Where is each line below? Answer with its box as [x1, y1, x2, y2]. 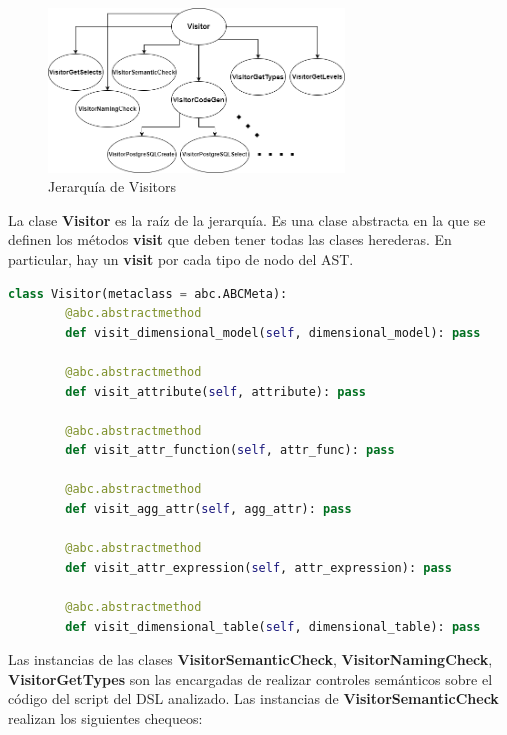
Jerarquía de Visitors [48, 176, 177, 197]
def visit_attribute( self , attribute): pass [65, 384, 366, 399]
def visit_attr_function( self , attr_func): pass [65, 443, 395, 458]
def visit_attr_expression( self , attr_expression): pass [65, 560, 452, 575]
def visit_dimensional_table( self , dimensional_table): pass [65, 619, 481, 634]
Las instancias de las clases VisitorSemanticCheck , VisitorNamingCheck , [8, 649, 493, 670]
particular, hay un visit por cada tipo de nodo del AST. [8, 248, 354, 269]
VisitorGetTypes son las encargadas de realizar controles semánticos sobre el [8, 668, 493, 689]
